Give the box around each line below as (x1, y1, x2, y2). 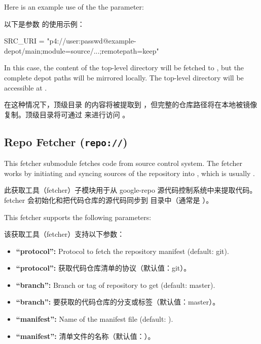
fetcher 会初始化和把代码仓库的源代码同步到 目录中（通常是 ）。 (4, 194, 213, 205)
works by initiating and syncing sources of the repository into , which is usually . (4, 167, 255, 178)
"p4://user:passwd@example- (47, 35, 136, 46)
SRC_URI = (4, 35, 45, 46)
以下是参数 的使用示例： (4, 18, 85, 29)
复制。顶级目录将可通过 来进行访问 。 (4, 109, 130, 119)
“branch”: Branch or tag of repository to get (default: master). (16, 279, 215, 290)
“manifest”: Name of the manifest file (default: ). (16, 314, 173, 324)
